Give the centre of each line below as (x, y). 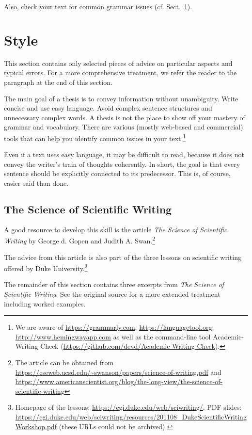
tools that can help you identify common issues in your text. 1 (95, 137)
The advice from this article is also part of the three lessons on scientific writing (123, 257)
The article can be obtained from (64, 362)
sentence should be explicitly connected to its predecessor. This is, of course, (117, 173)
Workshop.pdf (36, 426)
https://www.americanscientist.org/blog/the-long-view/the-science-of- (119, 381)
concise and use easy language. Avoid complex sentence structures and (108, 108)
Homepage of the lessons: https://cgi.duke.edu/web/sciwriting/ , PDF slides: (128, 407)
